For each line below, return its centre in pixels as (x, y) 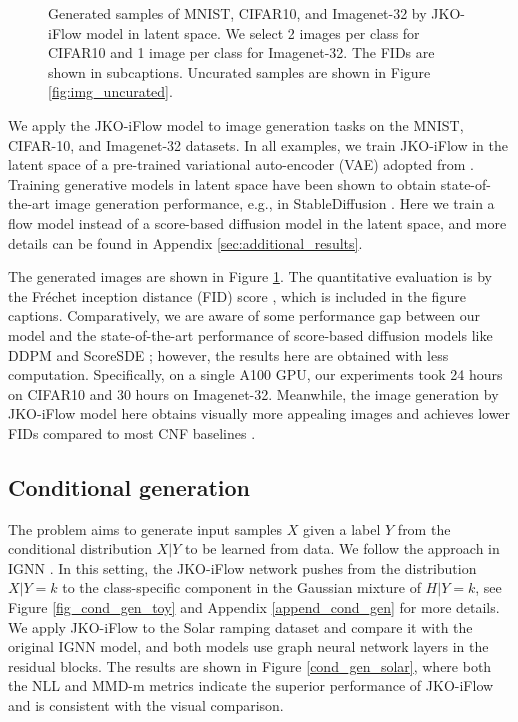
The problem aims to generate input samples (145, 528)
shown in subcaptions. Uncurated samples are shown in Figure (239, 71)
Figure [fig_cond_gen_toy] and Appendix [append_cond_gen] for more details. (254, 607)
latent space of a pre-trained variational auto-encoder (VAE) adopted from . (241, 164)
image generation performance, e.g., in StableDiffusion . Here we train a (274, 203)
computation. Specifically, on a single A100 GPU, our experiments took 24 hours (255, 374)
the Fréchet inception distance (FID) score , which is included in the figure (237, 295)
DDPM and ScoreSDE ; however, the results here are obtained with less (228, 354)
